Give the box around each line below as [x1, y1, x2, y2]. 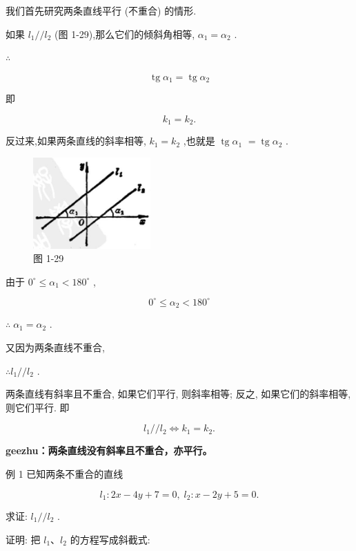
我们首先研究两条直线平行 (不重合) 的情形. [6, 3, 197, 17]
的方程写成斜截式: [70, 532, 150, 546]
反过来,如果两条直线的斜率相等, [6, 133, 146, 148]
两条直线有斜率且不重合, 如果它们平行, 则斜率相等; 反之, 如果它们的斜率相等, [6, 386, 351, 401]
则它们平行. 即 [6, 400, 70, 414]
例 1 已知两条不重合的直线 [6, 466, 123, 480]
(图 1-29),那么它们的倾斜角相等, [55, 26, 195, 41]
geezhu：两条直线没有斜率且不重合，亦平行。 [6, 443, 212, 458]
